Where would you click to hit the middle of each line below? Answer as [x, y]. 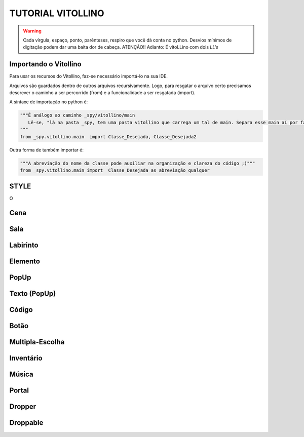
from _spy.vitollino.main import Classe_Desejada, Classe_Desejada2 [108, 136]
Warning [32, 31]
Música [21, 374]
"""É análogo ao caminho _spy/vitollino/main [78, 115]
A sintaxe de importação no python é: [49, 102]
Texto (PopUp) [33, 294]
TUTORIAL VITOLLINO [57, 13]
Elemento [25, 262]
